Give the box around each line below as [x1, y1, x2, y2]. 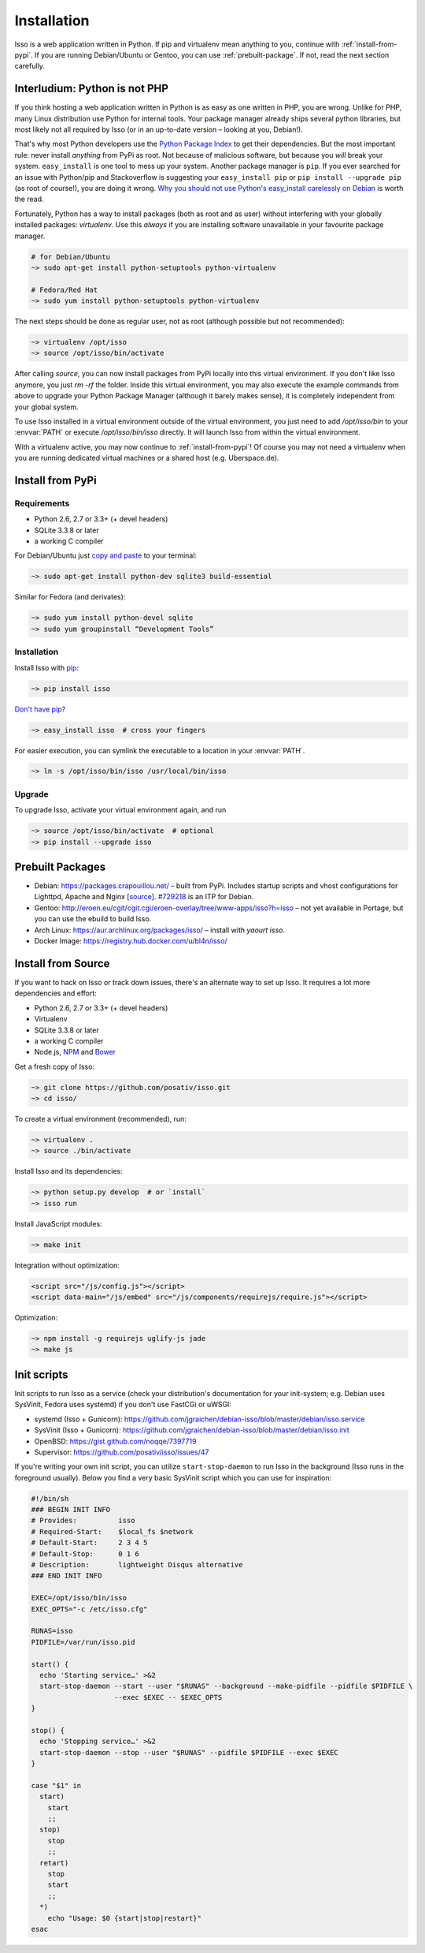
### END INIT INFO [31, 1571, 102, 1581]
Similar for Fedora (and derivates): [14, 592, 126, 602]
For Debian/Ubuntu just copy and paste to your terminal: [14, 551, 197, 560]
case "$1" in [31, 1781, 82, 1790]
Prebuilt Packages [14, 861, 106, 873]
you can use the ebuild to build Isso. [34, 914, 152, 924]
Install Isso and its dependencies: [14, 1167, 124, 1176]
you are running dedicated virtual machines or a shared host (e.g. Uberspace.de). [14, 454, 279, 463]
